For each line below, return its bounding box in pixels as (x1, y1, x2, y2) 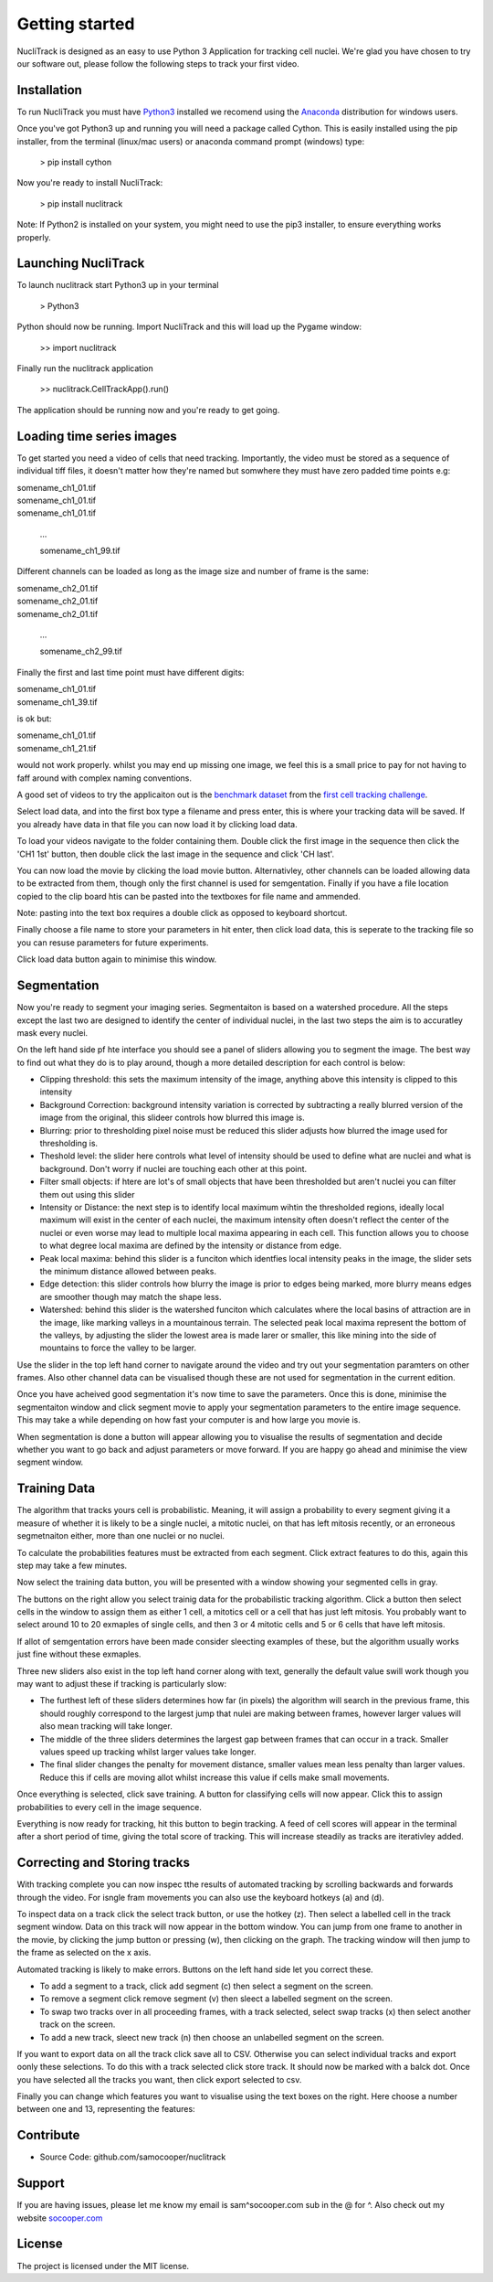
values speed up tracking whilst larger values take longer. (39, 1746, 257, 1757)
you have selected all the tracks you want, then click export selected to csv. (16, 2074, 302, 2085)
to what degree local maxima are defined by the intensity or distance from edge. (39, 1240, 342, 1252)
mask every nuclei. (16, 1027, 89, 1038)
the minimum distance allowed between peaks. (39, 1265, 217, 1276)
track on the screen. (39, 2019, 116, 2030)
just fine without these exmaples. (16, 1648, 142, 1659)
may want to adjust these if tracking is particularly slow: (16, 1679, 227, 1690)
